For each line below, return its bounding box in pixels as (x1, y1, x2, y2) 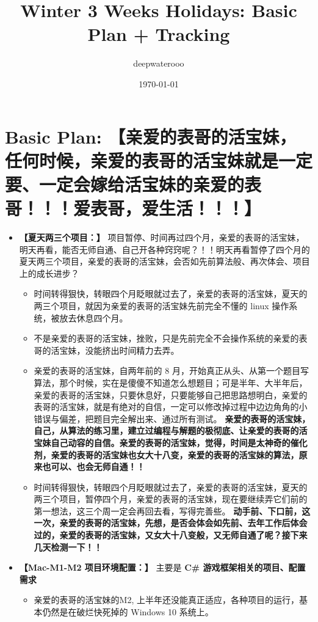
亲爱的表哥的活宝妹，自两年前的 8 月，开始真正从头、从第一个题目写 (34, 364, 309, 377)
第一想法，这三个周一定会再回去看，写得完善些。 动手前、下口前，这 (34, 504, 311, 517)
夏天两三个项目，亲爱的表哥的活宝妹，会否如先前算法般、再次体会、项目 (19, 255, 310, 268)
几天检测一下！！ (34, 540, 103, 553)
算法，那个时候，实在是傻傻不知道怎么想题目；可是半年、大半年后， (34, 376, 308, 389)
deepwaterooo (133, 57, 184, 70)
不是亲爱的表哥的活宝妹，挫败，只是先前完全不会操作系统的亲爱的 (34, 332, 299, 345)
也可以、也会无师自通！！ (42, 460, 145, 473)
